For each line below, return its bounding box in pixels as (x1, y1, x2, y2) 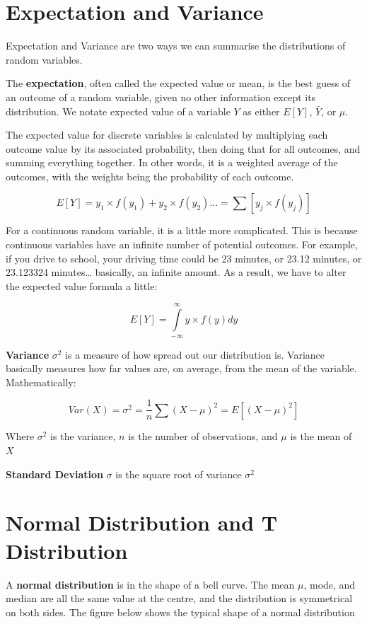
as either (243, 103, 280, 118)
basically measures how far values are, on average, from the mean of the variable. (6, 361, 357, 376)
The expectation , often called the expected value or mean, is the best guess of (6, 76, 351, 91)
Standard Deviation (6, 466, 103, 481)
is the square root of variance (115, 466, 242, 481)
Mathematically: (6, 374, 76, 389)
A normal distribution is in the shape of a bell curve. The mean (6, 577, 295, 591)
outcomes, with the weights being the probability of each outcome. (6, 168, 294, 183)
